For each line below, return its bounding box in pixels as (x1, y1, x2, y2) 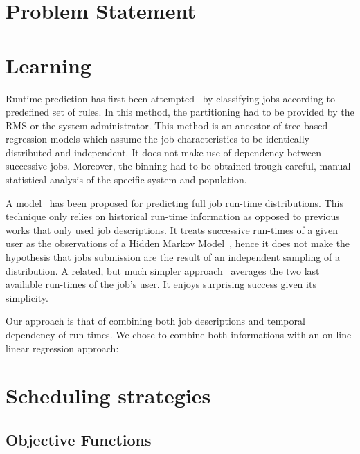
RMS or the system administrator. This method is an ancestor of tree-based (6, 118, 328, 132)
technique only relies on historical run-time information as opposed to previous (6, 209, 340, 224)
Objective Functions (6, 428, 152, 450)
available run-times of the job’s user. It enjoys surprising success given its (6, 277, 316, 291)
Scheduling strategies (6, 381, 211, 410)
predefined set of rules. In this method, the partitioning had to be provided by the (6, 105, 354, 119)
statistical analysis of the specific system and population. (6, 172, 247, 187)
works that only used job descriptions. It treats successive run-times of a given (6, 222, 338, 237)
